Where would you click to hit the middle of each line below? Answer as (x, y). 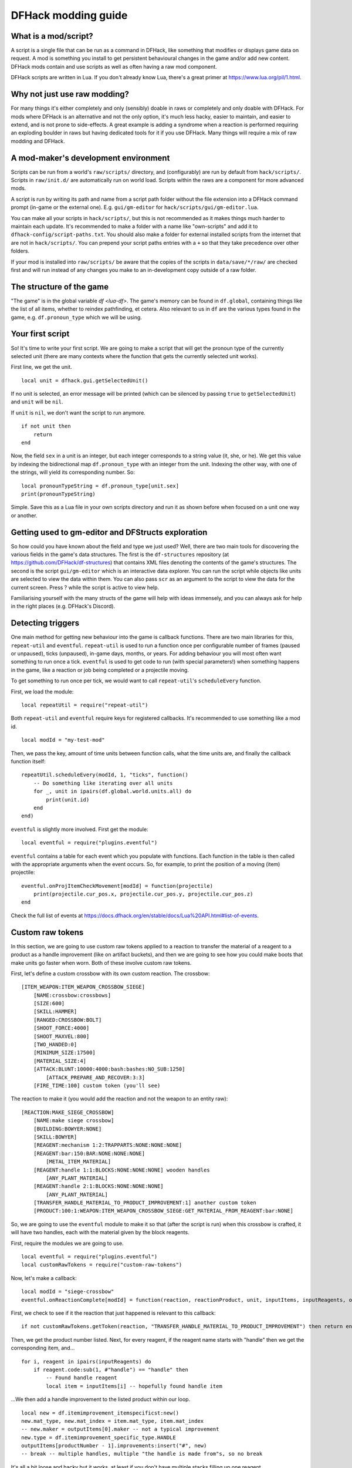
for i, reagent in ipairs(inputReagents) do (87, 1361)
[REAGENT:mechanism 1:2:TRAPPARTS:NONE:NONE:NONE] (108, 1145)
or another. (24, 515)
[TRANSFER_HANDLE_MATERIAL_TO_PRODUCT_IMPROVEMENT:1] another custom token (145, 1203)
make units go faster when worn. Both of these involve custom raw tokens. (101, 962)
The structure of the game (60, 287)
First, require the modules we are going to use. (67, 1243)
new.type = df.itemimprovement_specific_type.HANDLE (99, 1437)
